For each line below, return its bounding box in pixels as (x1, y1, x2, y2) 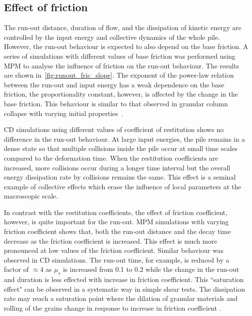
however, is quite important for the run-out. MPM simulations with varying (4, 216, 229, 227)
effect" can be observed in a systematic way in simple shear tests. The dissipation (4, 283, 245, 294)
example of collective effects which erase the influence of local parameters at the (4, 181, 241, 191)
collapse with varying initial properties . (4, 108, 124, 118)
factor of (4, 264, 29, 274)
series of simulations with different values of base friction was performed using (4, 50, 236, 61)
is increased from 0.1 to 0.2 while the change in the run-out (63, 264, 239, 274)
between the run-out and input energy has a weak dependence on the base (4, 79, 224, 89)
